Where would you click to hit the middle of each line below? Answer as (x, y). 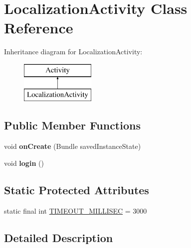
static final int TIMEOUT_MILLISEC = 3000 (76, 210)
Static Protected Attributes (77, 189)
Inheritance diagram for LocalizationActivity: (73, 52)
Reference (39, 28)
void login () (24, 163)
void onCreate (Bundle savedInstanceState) (73, 146)
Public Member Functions (72, 125)
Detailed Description (59, 237)
